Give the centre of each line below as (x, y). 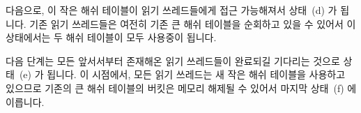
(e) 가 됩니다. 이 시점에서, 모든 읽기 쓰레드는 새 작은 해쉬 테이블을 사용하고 (182, 74)
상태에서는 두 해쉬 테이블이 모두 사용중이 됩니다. (111, 37)
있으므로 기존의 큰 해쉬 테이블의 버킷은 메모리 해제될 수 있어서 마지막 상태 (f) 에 (181, 88)
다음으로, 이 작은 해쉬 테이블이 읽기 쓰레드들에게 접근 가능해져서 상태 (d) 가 (171, 10)
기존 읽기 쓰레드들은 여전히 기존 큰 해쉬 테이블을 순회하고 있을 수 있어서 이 (193, 23)
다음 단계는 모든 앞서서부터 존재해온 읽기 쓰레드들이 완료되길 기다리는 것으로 (173, 60)
